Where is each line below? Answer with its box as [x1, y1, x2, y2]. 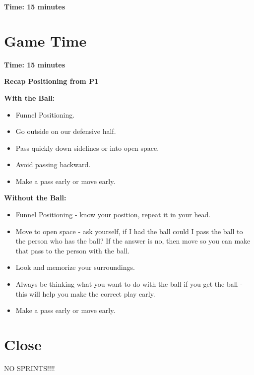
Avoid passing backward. [15, 159, 91, 170]
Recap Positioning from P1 [4, 76, 99, 86]
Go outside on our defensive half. [15, 126, 116, 136]
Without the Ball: [4, 192, 66, 203]
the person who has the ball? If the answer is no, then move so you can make [15, 236, 251, 246]
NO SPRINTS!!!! [4, 363, 55, 373]
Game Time [4, 30, 87, 51]
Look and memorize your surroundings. [15, 262, 135, 272]
